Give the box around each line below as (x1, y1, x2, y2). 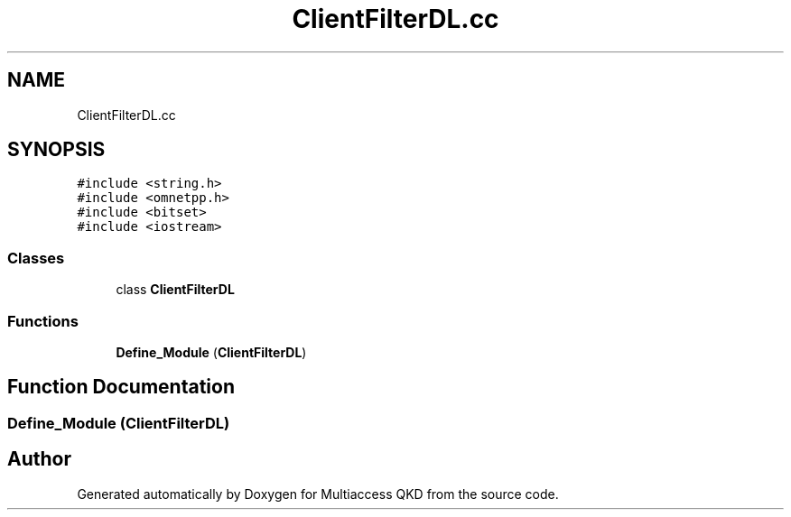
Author (7, 448, 71, 471)
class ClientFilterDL (116, 282, 235, 298)
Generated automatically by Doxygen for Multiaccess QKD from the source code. (77, 485, 559, 502)
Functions (7, 311, 79, 330)
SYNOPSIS (7, 138, 106, 162)
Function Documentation (7, 375, 235, 399)
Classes (7, 248, 65, 267)
